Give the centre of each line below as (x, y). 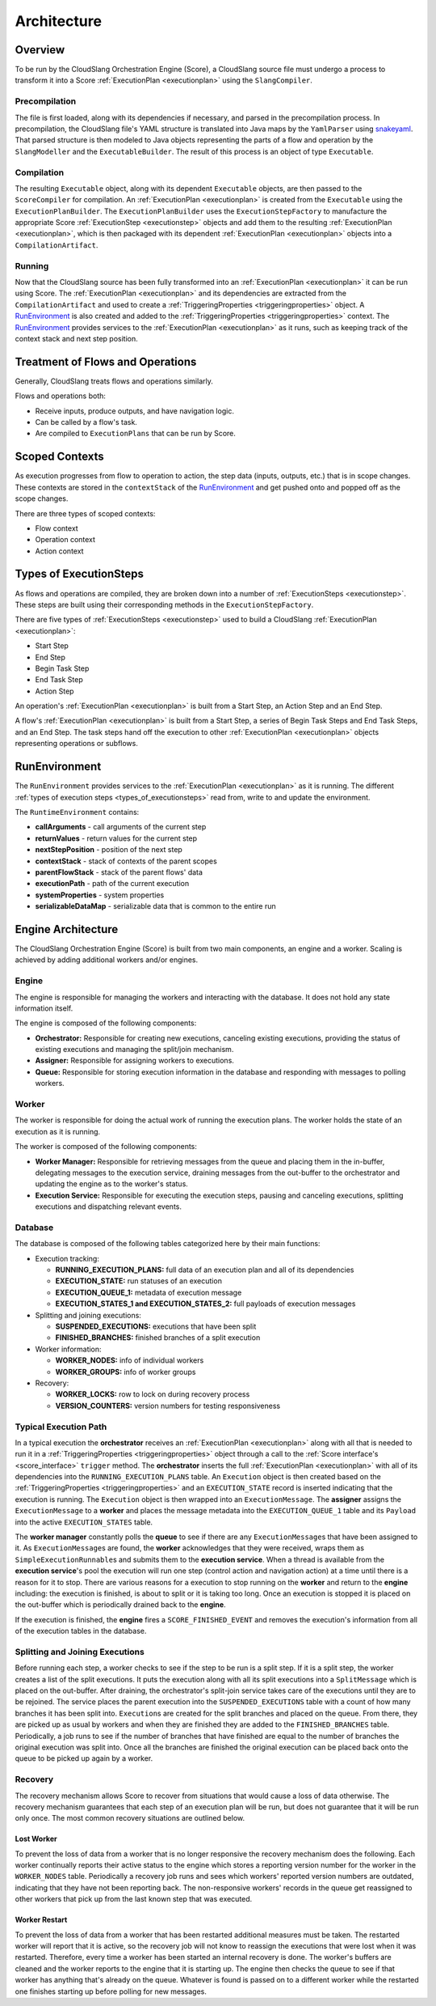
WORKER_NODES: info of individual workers (130, 1360)
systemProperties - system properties (100, 895)
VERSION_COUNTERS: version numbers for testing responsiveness (168, 1406)
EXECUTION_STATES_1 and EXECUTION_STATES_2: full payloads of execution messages (205, 1304)
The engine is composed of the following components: (106, 1023)
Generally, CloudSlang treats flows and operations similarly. (114, 381)
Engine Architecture (67, 929)
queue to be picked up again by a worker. (84, 1758)
